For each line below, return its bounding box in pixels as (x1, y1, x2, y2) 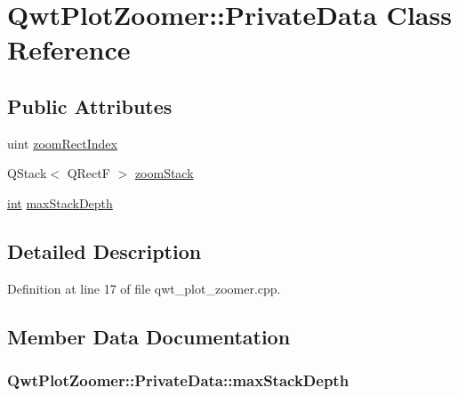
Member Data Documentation (7, 322, 291, 350)
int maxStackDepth (7, 193, 113, 212)
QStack (7, 164, 47, 182)
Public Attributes (7, 92, 173, 119)
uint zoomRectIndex (7, 133, 117, 152)
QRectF (67, 164, 110, 182)
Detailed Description (7, 237, 202, 264)
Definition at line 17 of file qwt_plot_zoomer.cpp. (7, 279, 281, 297)
